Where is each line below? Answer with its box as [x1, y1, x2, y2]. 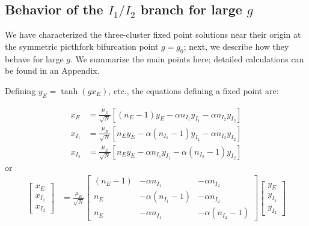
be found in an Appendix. [5, 64, 100, 77]
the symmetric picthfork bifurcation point [5, 40, 159, 52]
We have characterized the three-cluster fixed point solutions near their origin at [5, 28, 301, 41]
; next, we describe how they [183, 40, 289, 52]
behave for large [5, 52, 64, 65]
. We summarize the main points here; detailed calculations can [70, 52, 304, 65]
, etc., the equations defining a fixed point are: [108, 84, 279, 97]
